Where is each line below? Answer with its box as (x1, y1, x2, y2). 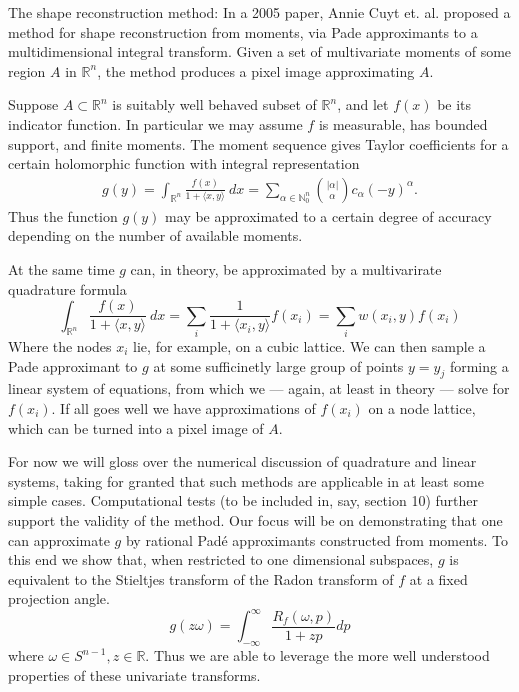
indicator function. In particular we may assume (8, 113, 303, 134)
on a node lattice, (368, 397, 476, 418)
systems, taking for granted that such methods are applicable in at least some (8, 470, 484, 491)
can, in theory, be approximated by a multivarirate (130, 258, 442, 279)
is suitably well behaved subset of (112, 94, 317, 115)
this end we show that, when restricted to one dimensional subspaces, (8, 549, 434, 570)
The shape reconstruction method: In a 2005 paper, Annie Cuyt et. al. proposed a (8, 2, 511, 22)
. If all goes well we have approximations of (51, 397, 316, 418)
